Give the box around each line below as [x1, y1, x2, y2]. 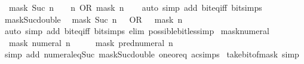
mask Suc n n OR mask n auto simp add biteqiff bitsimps [8, 1, 262, 13]
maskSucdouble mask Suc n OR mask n [4, 13, 183, 25]
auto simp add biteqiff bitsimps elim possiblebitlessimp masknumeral [4, 25, 269, 37]
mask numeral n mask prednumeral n [8, 36, 173, 48]
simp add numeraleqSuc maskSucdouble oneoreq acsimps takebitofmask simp [4, 48, 299, 60]
